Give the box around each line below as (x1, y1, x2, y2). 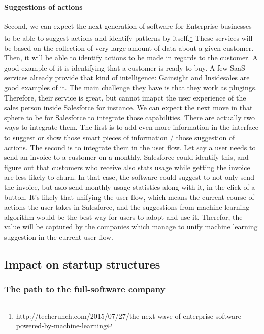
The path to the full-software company (4, 283, 166, 295)
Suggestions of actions (4, 1, 83, 12)
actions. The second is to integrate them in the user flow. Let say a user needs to (4, 142, 256, 152)
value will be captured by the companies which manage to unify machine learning (4, 221, 258, 232)
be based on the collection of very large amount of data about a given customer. (4, 42, 254, 53)
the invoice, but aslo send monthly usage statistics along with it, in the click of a (4, 181, 255, 192)
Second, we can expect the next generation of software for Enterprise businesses (4, 20, 252, 31)
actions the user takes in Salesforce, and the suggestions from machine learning (4, 202, 250, 212)
